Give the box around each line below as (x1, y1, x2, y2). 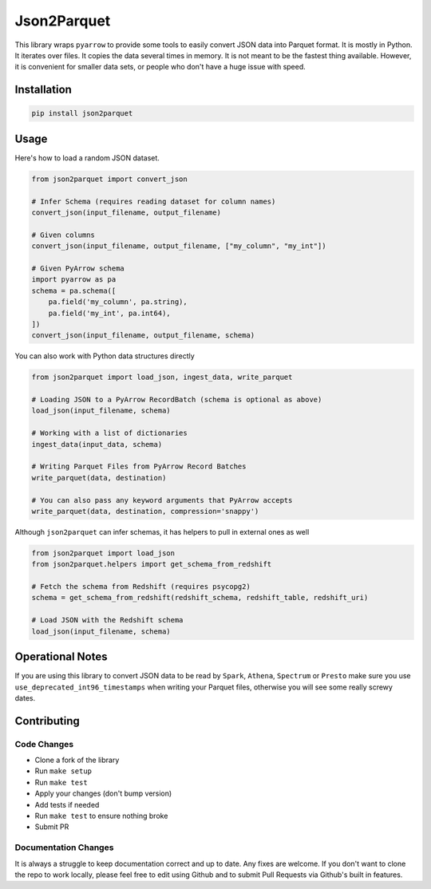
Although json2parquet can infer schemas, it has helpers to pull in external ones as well (14, 527, 310, 536)
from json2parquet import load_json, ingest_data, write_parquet (31, 373, 293, 382)
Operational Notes (14, 650, 108, 664)
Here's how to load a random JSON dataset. (14, 152, 160, 163)
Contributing (14, 714, 80, 728)
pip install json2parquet (31, 109, 133, 118)
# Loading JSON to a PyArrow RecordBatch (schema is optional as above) (31, 395, 322, 405)
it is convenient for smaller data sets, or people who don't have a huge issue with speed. (14, 62, 306, 72)
